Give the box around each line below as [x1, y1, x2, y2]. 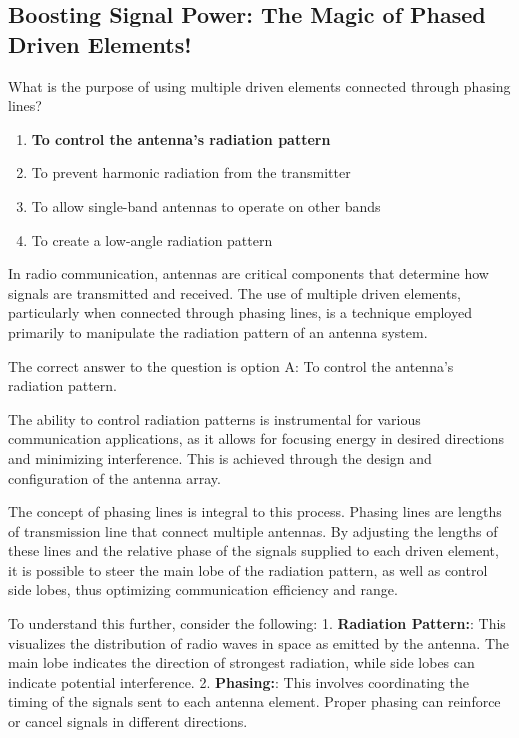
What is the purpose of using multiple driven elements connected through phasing [8, 75, 511, 96]
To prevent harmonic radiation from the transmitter [31, 162, 351, 183]
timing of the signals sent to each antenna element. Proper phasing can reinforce [8, 691, 501, 712]
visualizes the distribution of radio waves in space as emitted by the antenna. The [8, 632, 510, 653]
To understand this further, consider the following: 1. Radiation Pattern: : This [8, 613, 506, 634]
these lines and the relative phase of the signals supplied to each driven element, [8, 540, 499, 561]
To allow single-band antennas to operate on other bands [31, 195, 381, 216]
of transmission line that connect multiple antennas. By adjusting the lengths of [8, 520, 498, 541]
